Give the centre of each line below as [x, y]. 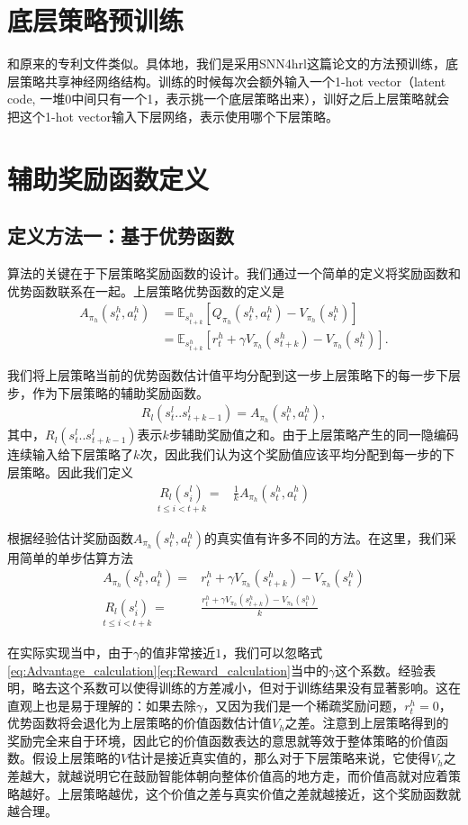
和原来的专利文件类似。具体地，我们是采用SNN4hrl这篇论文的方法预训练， [226, 63]
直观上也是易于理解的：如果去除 [102, 705]
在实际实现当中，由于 [70, 652]
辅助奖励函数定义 [108, 178]
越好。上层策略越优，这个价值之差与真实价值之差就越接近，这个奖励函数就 [240, 793]
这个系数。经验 [379, 670]
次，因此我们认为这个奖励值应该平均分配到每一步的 [291, 454]
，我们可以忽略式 [272, 652]
